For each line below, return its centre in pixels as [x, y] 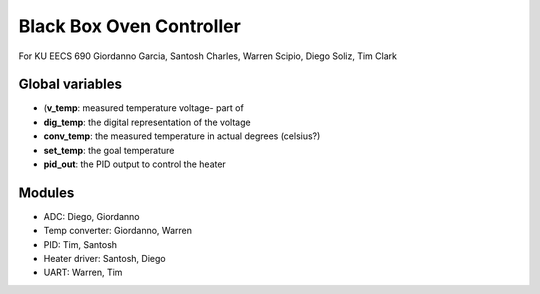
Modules [46, 192]
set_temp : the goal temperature [109, 150]
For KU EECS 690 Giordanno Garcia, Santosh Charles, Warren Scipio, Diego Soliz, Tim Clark [207, 56]
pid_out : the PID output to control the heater [135, 164]
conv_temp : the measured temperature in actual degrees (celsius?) [182, 136]
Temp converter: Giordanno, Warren [117, 231]
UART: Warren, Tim [83, 272]
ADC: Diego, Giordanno [91, 216]
